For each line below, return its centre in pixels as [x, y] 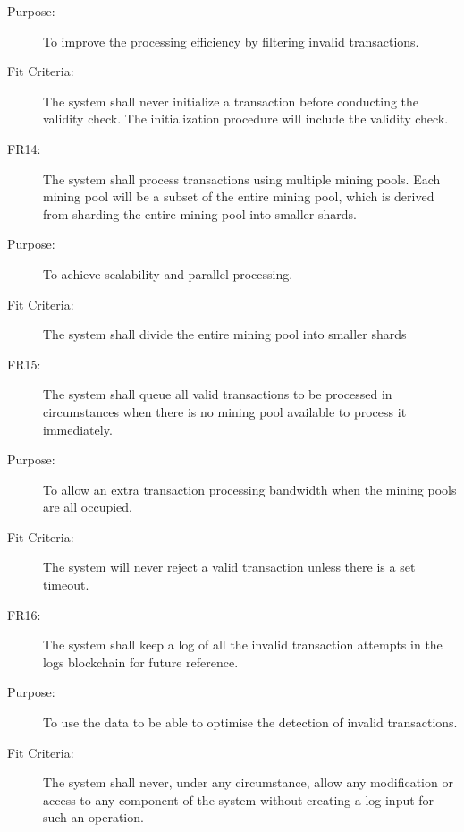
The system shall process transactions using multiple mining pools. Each [242, 178]
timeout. [66, 585]
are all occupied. [88, 507]
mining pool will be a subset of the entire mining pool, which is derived [239, 196]
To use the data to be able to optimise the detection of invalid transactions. [250, 722]
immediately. [78, 429]
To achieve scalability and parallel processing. [168, 273]
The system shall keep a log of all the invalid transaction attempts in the [243, 645]
